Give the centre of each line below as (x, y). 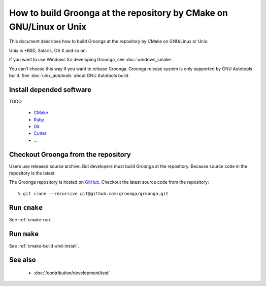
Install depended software (50, 90)
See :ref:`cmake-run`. (31, 219)
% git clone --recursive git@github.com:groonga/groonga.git (93, 193)
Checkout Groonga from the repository (70, 154)
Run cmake (26, 207)
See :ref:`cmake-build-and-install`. (44, 246)
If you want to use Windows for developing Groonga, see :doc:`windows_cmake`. (91, 60)
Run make (24, 234)
